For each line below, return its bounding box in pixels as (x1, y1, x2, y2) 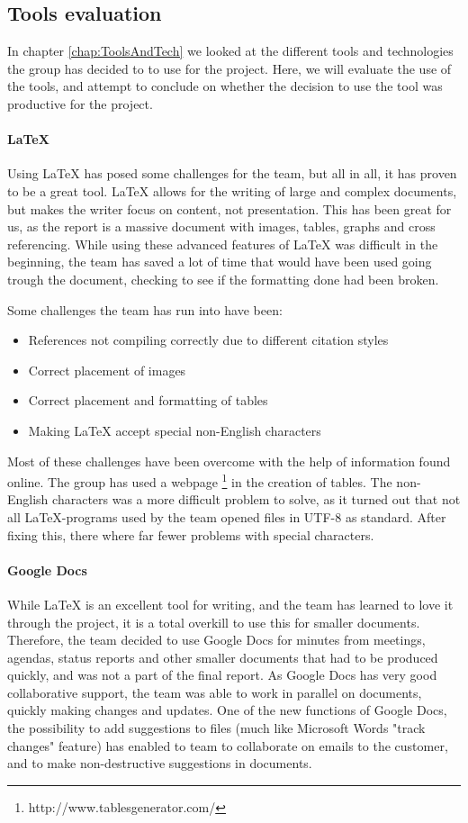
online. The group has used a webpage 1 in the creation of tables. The (7, 470, 392, 491)
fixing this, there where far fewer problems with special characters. (7, 525, 374, 544)
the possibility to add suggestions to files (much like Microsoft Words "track (7, 719, 426, 737)
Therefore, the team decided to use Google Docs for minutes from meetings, (7, 630, 426, 649)
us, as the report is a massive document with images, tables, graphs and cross (7, 217, 436, 236)
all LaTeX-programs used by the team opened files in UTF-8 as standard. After (7, 507, 446, 526)
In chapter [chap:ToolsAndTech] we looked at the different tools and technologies (7, 41, 454, 60)
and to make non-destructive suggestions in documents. (7, 754, 312, 773)
